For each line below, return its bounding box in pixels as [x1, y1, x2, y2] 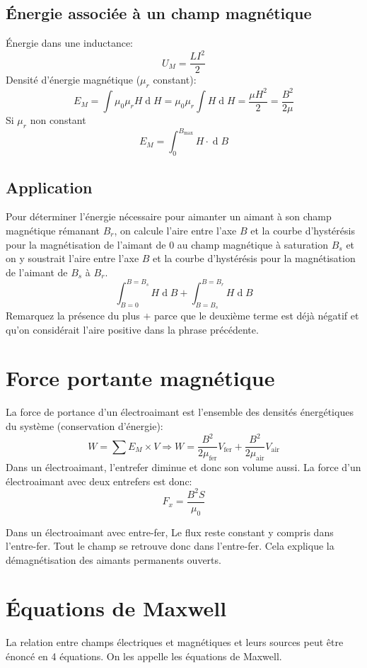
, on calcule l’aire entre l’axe [114, 223, 237, 238]
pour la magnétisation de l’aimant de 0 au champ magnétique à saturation [6, 237, 329, 251]
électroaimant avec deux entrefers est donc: [6, 473, 192, 488]
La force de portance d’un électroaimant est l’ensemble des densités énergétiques [6, 404, 354, 419]
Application [6, 176, 93, 198]
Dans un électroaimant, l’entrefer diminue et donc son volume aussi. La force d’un [6, 459, 361, 474]
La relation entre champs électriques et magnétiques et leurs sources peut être [6, 635, 344, 650]
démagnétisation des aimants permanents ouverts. [6, 552, 221, 567]
